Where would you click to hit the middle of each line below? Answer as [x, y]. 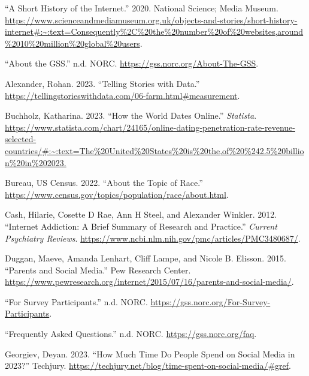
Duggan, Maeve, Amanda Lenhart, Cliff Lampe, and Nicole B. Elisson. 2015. [146, 258]
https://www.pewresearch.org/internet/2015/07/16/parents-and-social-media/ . [149, 282]
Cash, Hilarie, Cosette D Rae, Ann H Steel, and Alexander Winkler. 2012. [141, 214]
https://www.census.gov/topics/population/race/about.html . [117, 194]
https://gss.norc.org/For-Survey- [210, 301]
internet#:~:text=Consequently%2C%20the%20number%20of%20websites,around [154, 31]
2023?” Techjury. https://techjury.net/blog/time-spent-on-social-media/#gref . [148, 366]
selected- [21, 139]
